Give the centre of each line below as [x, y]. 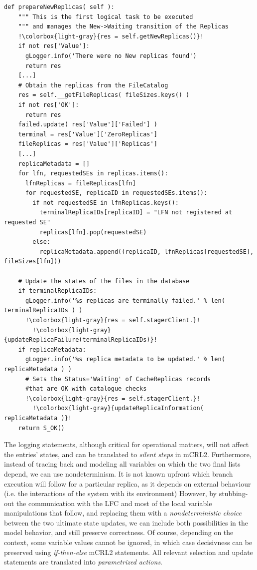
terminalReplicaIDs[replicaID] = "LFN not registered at [136, 213]
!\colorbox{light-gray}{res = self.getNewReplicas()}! [111, 36]
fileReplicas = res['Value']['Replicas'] [88, 144]
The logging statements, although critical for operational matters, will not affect [127, 444]
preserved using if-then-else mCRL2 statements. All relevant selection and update [128, 552]
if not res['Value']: [54, 46]
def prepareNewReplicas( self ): [59, 7]
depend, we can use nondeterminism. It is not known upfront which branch [119, 473]
